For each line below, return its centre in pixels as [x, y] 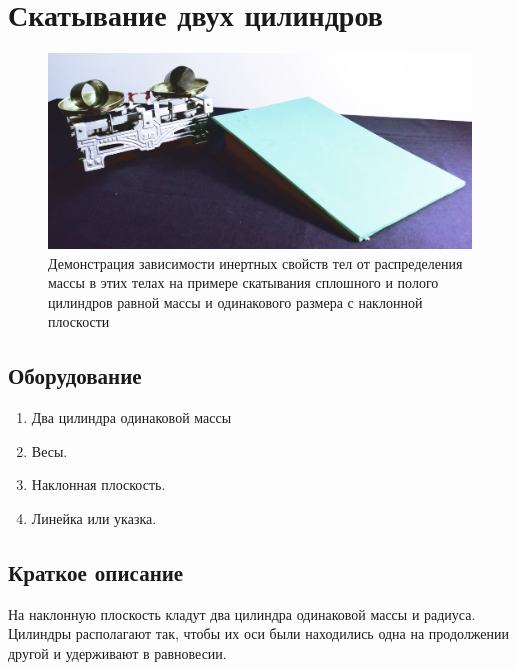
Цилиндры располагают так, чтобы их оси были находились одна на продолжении [259, 633]
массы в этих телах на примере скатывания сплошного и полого [243, 282]
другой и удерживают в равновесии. [117, 652]
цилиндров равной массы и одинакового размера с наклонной [235, 301]
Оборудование [75, 375]
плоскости [79, 321]
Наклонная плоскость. [98, 484]
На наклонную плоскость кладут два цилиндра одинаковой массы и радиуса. [242, 613]
